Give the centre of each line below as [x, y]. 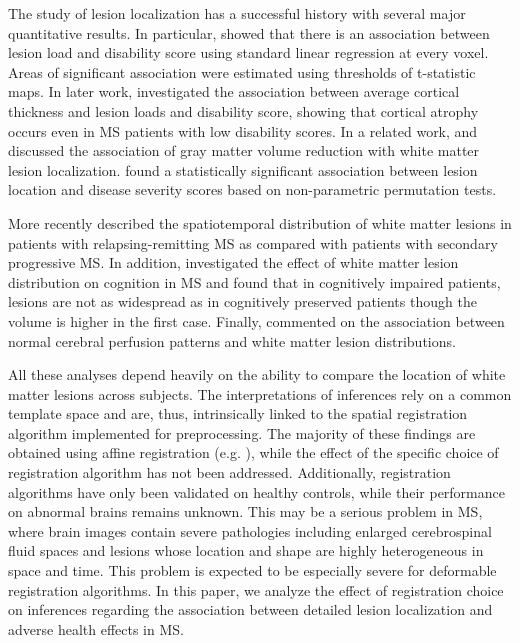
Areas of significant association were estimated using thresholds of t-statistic [242, 71]
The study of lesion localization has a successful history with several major [237, 13]
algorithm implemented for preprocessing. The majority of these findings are [242, 432]
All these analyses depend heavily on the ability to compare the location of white [257, 374]
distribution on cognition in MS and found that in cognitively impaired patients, [254, 281]
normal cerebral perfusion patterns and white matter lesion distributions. [232, 340]
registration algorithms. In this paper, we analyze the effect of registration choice [256, 589]
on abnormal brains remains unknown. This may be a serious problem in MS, [245, 511]
